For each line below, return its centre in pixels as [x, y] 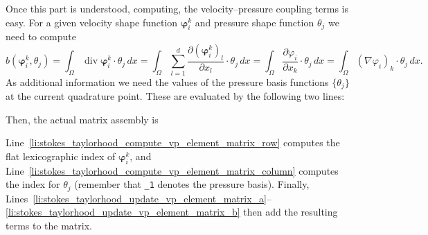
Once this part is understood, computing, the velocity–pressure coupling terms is [177, 8]
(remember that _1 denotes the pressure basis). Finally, [192, 184]
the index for [33, 184]
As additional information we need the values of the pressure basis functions [167, 81]
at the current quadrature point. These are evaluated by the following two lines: [175, 96]
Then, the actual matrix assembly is [82, 119]
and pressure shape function [255, 22]
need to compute [41, 36]
